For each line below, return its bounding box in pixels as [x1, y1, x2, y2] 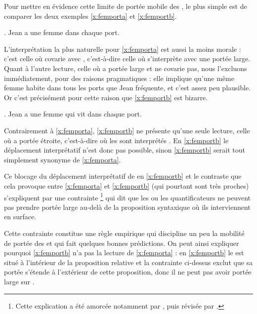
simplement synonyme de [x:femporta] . [4, 154, 121, 164]
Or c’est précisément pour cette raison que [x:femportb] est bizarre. [4, 92, 208, 102]
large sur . [4, 276, 35, 286]
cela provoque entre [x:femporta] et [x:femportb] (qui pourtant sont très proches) [4, 180, 249, 191]
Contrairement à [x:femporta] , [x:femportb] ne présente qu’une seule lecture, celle [4, 125, 250, 135]
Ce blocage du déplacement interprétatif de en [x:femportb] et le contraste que [4, 171, 242, 181]
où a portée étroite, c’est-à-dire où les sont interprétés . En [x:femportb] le [4, 135, 229, 145]
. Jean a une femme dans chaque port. [4, 27, 120, 38]
